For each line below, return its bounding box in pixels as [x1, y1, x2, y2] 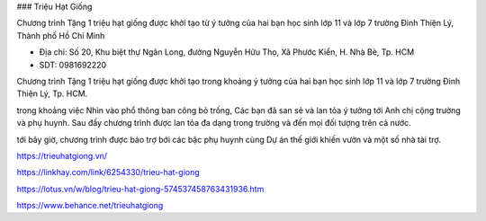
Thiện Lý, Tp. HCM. [16, 88, 88, 99]
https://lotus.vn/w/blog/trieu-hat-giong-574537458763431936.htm [16, 183, 265, 194]
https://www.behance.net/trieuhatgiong [16, 200, 164, 211]
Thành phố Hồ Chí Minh [16, 30, 105, 40]
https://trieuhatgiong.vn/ [16, 150, 108, 161]
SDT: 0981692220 [39, 59, 107, 70]
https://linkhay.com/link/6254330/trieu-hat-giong [16, 167, 200, 178]
